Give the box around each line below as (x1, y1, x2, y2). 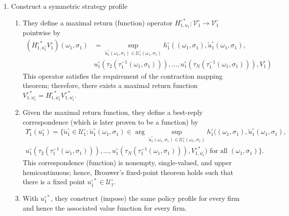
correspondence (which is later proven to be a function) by (22, 116, 199, 127)
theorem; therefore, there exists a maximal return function (22, 80, 198, 90)
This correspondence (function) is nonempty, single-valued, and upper (22, 157, 232, 168)
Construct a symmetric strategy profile (11, 1, 128, 11)
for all (209, 148, 228, 155)
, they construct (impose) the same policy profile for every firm (50, 193, 240, 203)
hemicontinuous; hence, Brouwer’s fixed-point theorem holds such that (22, 167, 233, 177)
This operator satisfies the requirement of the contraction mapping (22, 70, 223, 81)
